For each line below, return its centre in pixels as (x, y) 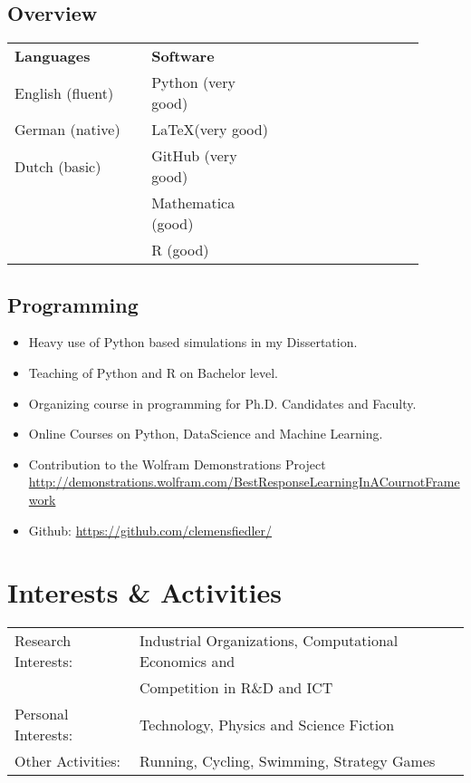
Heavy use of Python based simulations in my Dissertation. (193, 342)
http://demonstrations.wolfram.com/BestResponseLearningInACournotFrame (244, 482)
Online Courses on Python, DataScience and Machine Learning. (206, 434)
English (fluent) (64, 92)
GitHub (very (194, 156)
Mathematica (193, 203)
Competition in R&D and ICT (236, 688)
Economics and (187, 662)
